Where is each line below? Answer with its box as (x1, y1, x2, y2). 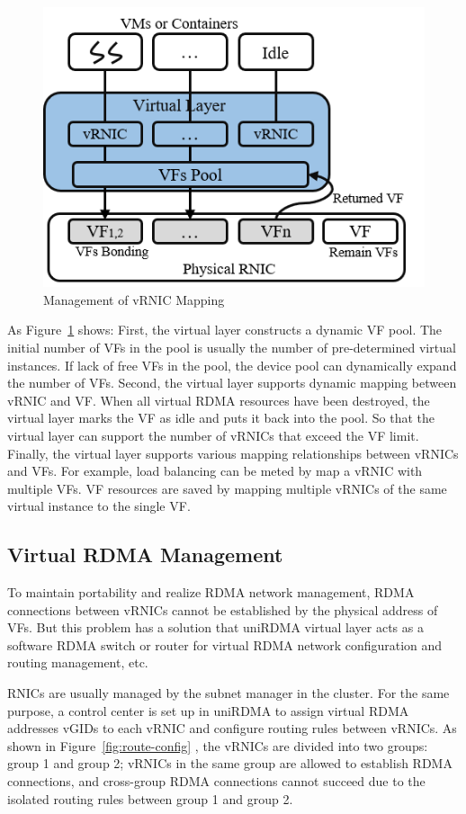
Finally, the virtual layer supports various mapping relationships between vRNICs (7, 443, 459, 462)
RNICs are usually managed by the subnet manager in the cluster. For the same (7, 684, 450, 702)
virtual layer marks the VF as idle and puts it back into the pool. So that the (7, 408, 435, 427)
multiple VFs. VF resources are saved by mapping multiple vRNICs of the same (7, 479, 447, 497)
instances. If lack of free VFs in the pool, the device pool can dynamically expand (7, 355, 457, 374)
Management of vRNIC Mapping (43, 290, 225, 309)
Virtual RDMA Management (7, 541, 283, 568)
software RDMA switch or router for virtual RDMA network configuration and (7, 635, 443, 654)
